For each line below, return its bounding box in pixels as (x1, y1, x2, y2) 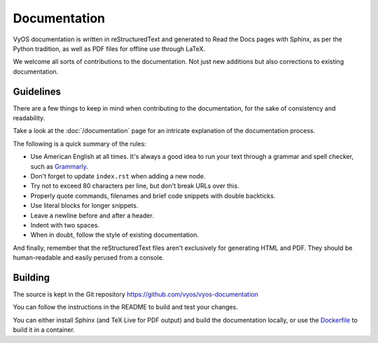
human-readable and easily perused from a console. (13, 253, 164, 262)
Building (13, 272, 50, 283)
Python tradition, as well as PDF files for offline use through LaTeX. (13, 44, 206, 52)
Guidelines (13, 85, 61, 97)
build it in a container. (13, 325, 75, 334)
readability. (13, 114, 45, 122)
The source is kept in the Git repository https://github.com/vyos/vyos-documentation (13, 290, 258, 298)
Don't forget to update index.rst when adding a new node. (30, 171, 206, 180)
